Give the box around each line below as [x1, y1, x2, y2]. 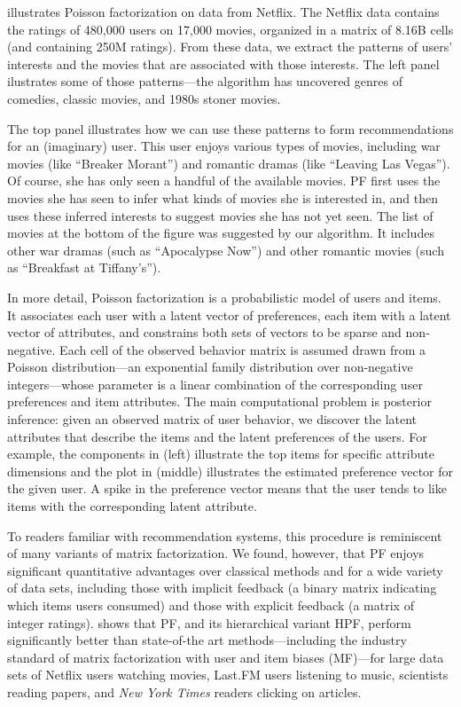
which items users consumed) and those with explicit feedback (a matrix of [7, 596, 414, 614]
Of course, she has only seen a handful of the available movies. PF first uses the [7, 171, 441, 190]
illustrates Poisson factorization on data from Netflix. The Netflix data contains [7, 3, 440, 20]
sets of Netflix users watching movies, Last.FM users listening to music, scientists [7, 665, 449, 684]
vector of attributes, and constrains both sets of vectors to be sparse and [7, 323, 402, 342]
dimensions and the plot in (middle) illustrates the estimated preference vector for [7, 461, 454, 480]
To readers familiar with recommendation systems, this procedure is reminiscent [7, 526, 442, 545]
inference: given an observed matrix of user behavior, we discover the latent [7, 410, 418, 428]
